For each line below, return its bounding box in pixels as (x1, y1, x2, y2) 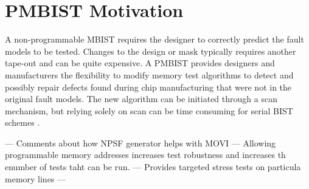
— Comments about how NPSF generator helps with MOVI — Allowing (5, 136, 276, 149)
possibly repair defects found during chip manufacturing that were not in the (5, 80, 292, 93)
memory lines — (5, 172, 66, 185)
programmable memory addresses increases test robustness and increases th (5, 148, 286, 161)
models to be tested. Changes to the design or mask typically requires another (5, 44, 296, 57)
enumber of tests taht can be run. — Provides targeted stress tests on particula (5, 160, 301, 173)
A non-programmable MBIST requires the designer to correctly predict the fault (5, 33, 304, 46)
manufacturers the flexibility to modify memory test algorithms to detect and (5, 68, 294, 81)
